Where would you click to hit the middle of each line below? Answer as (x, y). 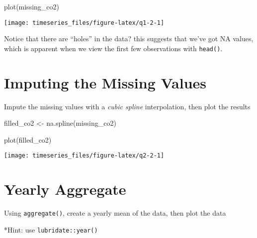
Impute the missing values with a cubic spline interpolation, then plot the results (127, 106)
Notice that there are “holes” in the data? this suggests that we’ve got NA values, (129, 39)
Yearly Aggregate (65, 189)
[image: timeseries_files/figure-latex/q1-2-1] (84, 23)
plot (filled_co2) (28, 139)
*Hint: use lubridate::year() (51, 229)
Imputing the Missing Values (105, 82)
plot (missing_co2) (32, 6)
